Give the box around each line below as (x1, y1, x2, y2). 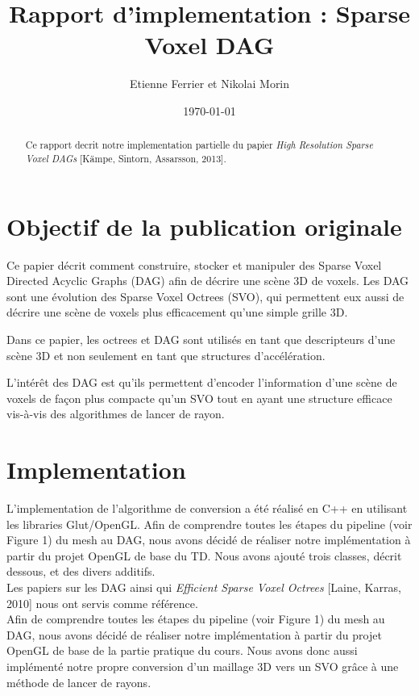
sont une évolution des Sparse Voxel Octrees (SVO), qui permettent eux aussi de (6, 287, 404, 304)
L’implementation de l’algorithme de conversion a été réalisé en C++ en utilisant (6, 500, 408, 517)
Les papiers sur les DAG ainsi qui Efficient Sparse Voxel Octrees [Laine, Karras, (6, 578, 401, 595)
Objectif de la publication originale (6, 209, 402, 242)
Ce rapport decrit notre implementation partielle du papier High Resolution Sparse (25, 138, 373, 152)
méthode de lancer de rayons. (6, 673, 151, 690)
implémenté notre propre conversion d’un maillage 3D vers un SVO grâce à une (6, 657, 399, 674)
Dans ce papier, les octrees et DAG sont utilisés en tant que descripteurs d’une (6, 330, 396, 347)
